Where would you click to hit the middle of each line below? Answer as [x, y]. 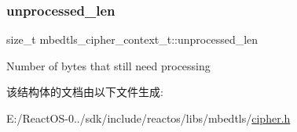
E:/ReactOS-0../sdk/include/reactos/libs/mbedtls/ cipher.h [148, 118]
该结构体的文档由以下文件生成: [85, 92]
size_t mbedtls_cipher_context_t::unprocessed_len [132, 39]
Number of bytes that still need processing [108, 65]
